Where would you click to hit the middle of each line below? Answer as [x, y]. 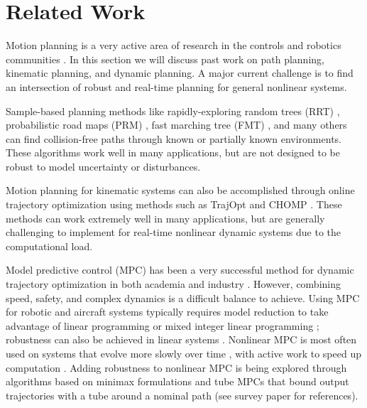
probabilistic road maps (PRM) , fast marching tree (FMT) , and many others [176, 125]
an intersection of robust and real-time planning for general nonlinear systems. [176, 86]
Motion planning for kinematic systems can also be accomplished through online [180, 190]
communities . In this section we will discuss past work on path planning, [165, 59]
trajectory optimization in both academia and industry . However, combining [174, 284]
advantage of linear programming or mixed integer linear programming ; [163, 325]
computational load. [49, 246]
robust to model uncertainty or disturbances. [103, 166]
